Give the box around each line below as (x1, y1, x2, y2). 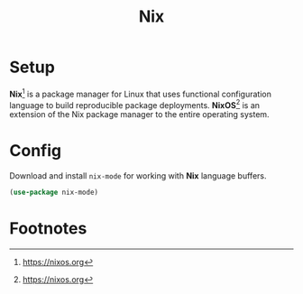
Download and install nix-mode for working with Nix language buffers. (9, 170, 267, 181)
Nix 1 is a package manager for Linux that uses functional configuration (9, 87, 272, 99)
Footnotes (9, 218, 87, 239)
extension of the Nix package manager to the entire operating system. (9, 109, 270, 120)
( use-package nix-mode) (9, 188, 99, 198)
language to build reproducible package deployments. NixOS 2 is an (9, 97, 260, 110)
